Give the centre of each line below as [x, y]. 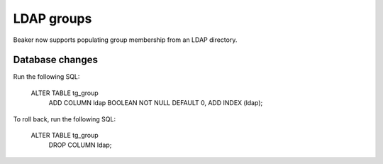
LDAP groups [52, 18]
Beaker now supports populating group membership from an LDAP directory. [125, 40]
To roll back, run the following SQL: [65, 119]
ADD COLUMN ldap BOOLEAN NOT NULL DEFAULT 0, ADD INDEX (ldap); [156, 103]
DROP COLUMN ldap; [80, 145]
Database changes [56, 60]
